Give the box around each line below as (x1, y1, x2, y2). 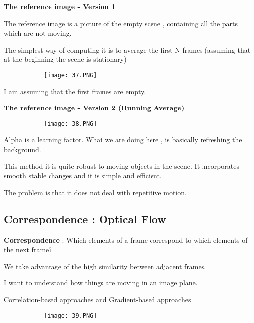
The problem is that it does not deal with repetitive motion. (4, 187, 187, 197)
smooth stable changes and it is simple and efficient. (4, 170, 162, 181)
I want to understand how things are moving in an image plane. (4, 277, 198, 288)
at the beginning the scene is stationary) (4, 54, 127, 64)
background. (4, 144, 41, 155)
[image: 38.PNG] (44, 120, 97, 127)
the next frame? (4, 244, 52, 255)
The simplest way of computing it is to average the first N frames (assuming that (4, 44, 251, 54)
